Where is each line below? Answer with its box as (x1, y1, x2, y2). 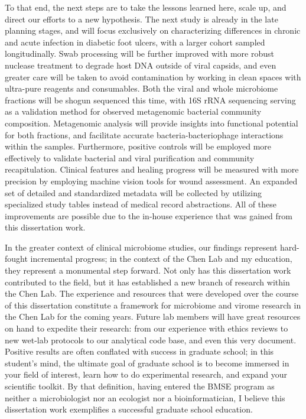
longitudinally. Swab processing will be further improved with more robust (5, 47, 274, 60)
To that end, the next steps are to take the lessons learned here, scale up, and (5, 1, 287, 13)
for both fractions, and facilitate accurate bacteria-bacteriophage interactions (5, 128, 284, 141)
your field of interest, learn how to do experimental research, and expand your (5, 368, 288, 381)
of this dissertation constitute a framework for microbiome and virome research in (5, 298, 301, 311)
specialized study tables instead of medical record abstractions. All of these (5, 198, 276, 210)
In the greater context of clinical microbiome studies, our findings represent (5, 241, 278, 253)
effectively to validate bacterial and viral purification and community (5, 151, 255, 164)
